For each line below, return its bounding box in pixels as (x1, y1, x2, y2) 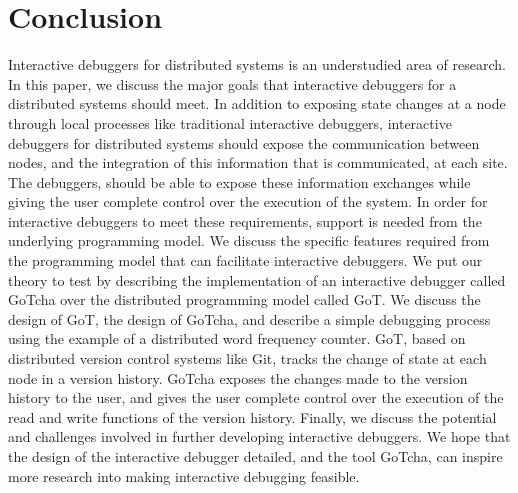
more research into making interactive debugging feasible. (8, 465, 360, 486)
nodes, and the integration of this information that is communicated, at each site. (8, 152, 508, 173)
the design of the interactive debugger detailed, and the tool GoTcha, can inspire (8, 446, 503, 466)
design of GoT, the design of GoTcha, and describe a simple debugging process (8, 308, 491, 329)
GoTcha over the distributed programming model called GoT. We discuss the (8, 289, 481, 310)
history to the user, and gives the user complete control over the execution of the (8, 387, 504, 408)
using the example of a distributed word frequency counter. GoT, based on (8, 328, 466, 349)
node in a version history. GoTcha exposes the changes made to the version (8, 367, 468, 388)
